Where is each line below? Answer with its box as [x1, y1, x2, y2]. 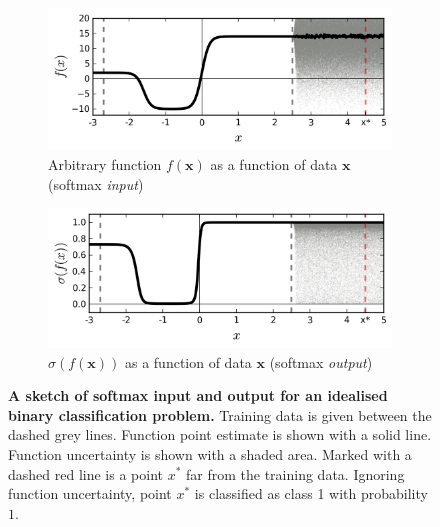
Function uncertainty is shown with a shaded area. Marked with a [8, 443, 412, 464]
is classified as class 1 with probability [194, 483, 428, 504]
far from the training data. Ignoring [186, 463, 405, 484]
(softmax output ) [269, 351, 373, 372]
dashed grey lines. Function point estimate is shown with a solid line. [8, 424, 432, 445]
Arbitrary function [48, 154, 162, 175]
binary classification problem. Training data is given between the [8, 404, 432, 425]
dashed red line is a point [8, 463, 163, 484]
